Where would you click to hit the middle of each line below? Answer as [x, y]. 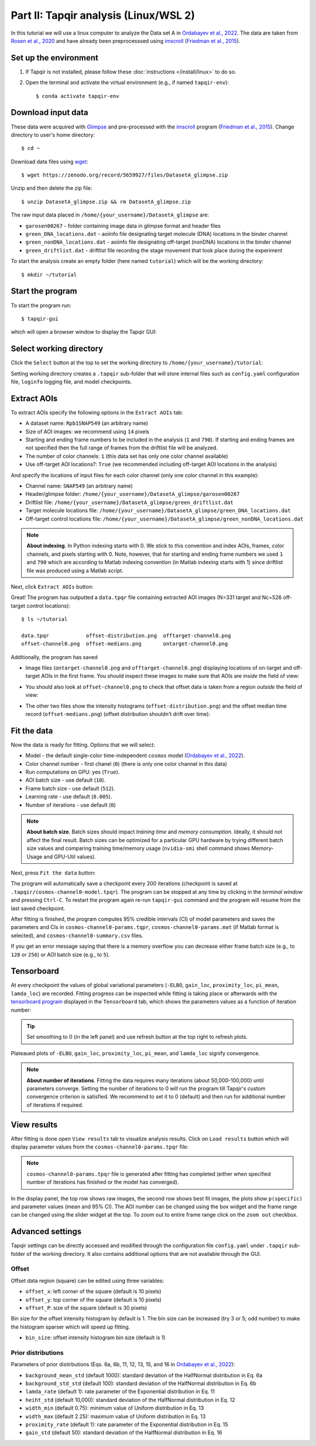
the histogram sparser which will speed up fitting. [71, 1327]
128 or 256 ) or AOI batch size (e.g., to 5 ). [61, 954]
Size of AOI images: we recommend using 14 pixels [87, 431]
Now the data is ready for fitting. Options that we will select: [83, 745]
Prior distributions [37, 1353]
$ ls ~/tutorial [44, 619]
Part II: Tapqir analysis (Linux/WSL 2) [103, 15]
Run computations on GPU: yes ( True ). [73, 772]
